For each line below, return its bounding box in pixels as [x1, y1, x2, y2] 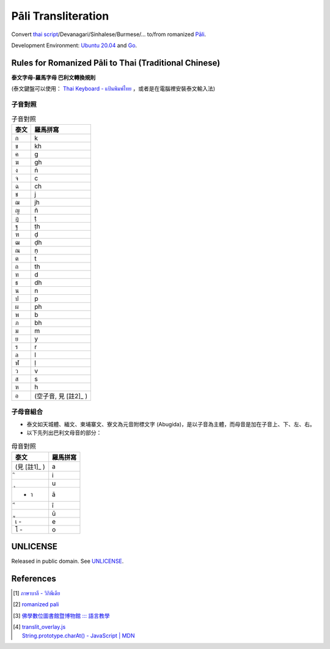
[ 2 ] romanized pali [13, 601, 59, 608]
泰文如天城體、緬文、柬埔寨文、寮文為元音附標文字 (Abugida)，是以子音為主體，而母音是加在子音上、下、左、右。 [26, 420, 316, 428]
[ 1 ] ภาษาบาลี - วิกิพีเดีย [13, 590, 61, 597]
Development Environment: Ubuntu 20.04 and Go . [11, 42, 137, 49]
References [11, 573, 56, 584]
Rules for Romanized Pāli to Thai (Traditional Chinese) [11, 57, 221, 68]
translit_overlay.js [21, 623, 66, 631]
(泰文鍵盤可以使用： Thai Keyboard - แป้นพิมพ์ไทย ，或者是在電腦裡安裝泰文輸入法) [11, 85, 216, 92]
